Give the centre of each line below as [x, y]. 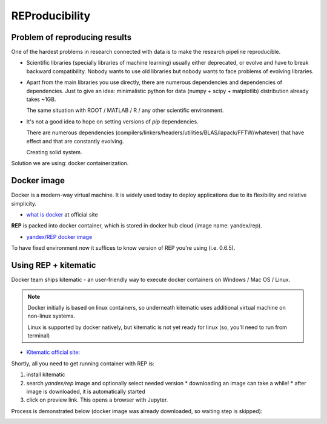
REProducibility [51, 16]
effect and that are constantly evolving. [75, 141]
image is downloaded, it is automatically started [86, 392]
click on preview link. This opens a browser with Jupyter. [97, 400]
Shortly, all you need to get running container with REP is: [83, 364]
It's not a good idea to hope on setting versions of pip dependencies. [113, 122]
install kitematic [46, 374]
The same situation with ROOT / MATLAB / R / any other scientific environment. [125, 110]
